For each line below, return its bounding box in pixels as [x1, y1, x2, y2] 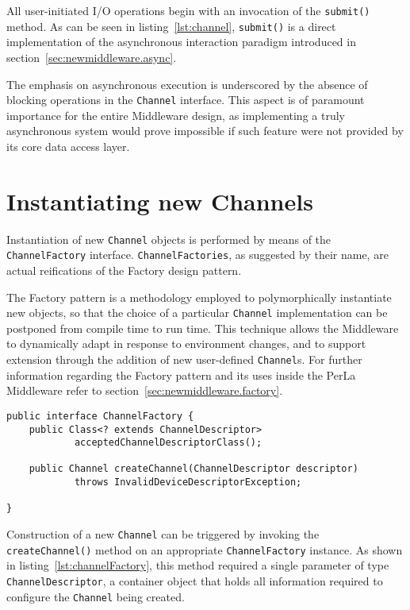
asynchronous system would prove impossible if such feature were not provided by [6, 122, 404, 139]
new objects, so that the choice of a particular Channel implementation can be [6, 304, 388, 321]
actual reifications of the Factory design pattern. [6, 261, 242, 278]
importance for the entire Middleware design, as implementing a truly [6, 106, 345, 123]
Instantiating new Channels [6, 184, 313, 217]
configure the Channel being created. [6, 588, 185, 604]
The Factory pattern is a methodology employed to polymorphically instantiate [6, 288, 392, 305]
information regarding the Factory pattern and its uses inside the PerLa [6, 366, 356, 383]
